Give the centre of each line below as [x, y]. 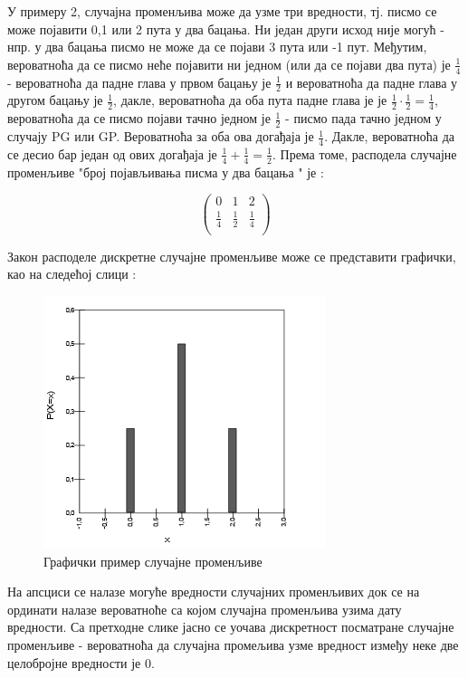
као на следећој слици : [72, 274]
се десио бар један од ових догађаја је [112, 153]
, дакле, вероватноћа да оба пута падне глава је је [250, 100]
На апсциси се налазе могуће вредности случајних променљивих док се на [214, 592]
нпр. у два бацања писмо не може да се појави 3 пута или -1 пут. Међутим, [217, 47]
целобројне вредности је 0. [81, 662]
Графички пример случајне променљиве [153, 561]
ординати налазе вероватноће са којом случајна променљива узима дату [205, 609]
